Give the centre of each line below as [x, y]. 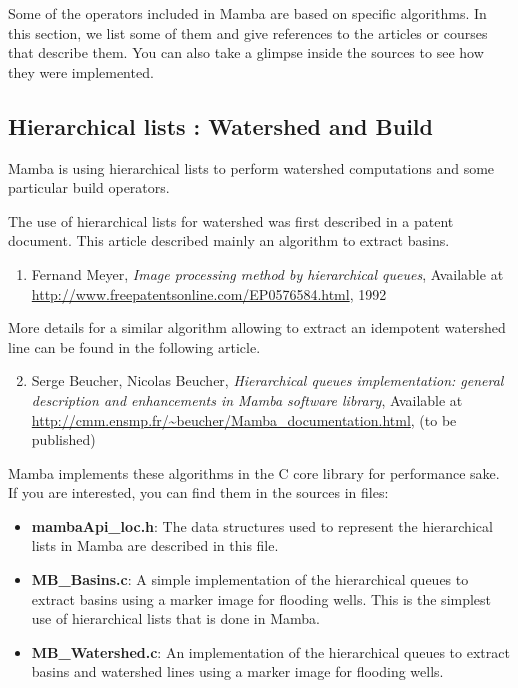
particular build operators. [89, 187]
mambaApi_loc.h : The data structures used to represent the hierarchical [262, 525]
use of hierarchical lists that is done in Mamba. [175, 618]
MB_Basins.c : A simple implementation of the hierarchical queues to [250, 579]
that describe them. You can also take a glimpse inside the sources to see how [246, 52]
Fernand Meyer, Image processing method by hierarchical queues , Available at [267, 273]
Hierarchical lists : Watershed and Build [220, 125]
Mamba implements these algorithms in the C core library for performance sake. [254, 472]
